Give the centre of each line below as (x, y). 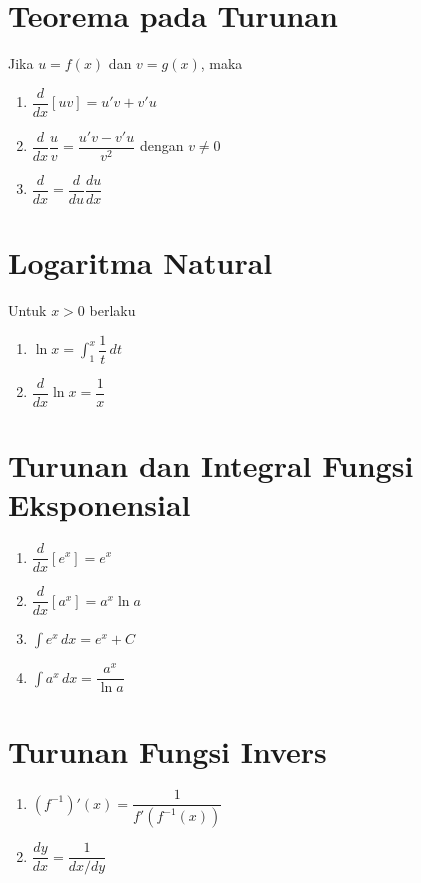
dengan (161, 145)
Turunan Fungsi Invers (167, 750)
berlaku (112, 310)
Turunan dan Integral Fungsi (211, 464)
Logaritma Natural (140, 262)
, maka (221, 63)
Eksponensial (99, 504)
